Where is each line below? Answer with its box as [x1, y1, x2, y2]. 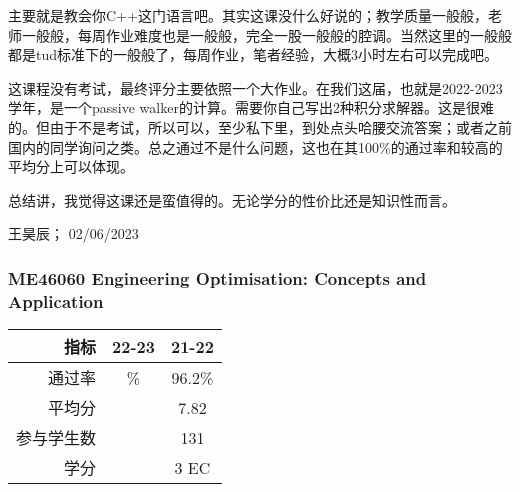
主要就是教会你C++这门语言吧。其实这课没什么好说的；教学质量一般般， [8, 5, 488, 25]
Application [8, 288, 104, 313]
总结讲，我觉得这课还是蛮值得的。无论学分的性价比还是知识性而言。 [8, 189, 456, 210]
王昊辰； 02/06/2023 [8, 223, 139, 244]
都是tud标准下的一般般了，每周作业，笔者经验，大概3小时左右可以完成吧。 [8, 44, 499, 65]
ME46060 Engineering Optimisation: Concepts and [8, 265, 427, 290]
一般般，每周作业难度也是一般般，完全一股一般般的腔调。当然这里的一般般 [21, 24, 512, 45]
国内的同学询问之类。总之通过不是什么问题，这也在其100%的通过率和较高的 [8, 136, 503, 157]
